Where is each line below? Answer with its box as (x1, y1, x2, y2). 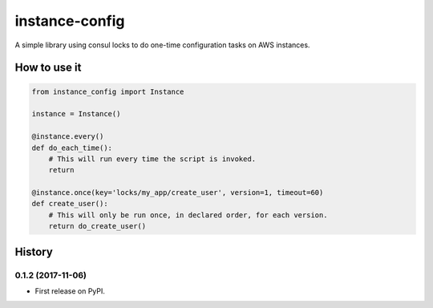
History (14, 245, 54, 258)
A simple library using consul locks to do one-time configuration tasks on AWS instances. (14, 40, 310, 50)
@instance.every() (31, 132, 104, 141)
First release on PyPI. (34, 286, 106, 296)
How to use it (14, 61, 82, 75)
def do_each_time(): (31, 143, 112, 152)
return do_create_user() (48, 221, 147, 231)
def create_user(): (31, 199, 108, 209)
